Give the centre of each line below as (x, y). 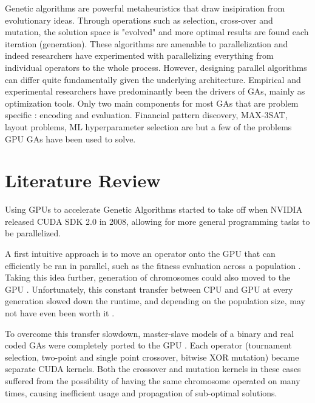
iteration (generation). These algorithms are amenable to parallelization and (147, 43)
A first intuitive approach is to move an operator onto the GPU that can (140, 254)
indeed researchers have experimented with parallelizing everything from (139, 55)
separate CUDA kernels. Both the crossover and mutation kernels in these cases (153, 369)
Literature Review (83, 180)
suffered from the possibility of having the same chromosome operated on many (153, 380)
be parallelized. (33, 233)
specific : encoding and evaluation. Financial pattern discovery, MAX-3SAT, (146, 115)
